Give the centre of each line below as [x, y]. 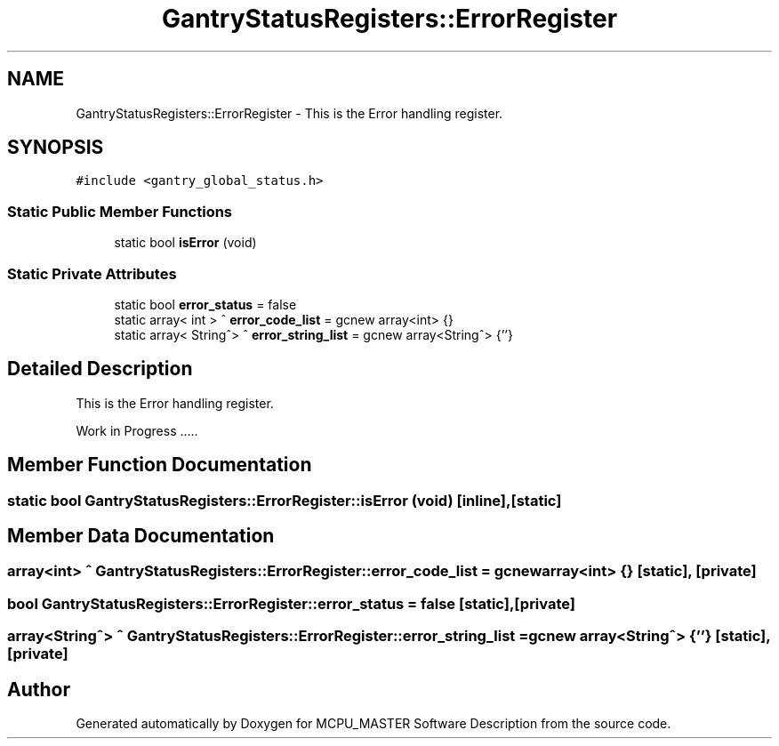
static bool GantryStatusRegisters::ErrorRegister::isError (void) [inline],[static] [285, 500]
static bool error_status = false [205, 304]
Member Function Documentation [160, 465]
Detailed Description [100, 369]
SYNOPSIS [56, 148]
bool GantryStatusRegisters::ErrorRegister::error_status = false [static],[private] [291, 603]
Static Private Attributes [92, 273]
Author [39, 689]
